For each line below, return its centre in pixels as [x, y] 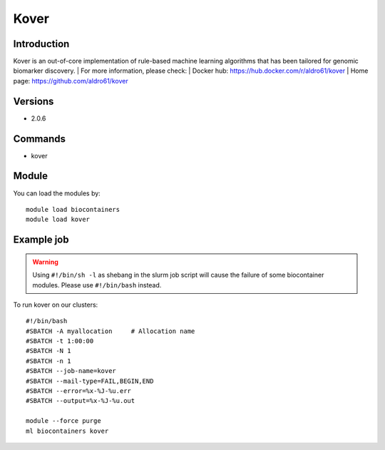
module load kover [58, 220]
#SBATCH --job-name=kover [71, 371]
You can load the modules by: [57, 193]
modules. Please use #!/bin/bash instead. [97, 285]
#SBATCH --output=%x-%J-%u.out [81, 401]
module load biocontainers [73, 209]
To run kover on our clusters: [56, 305]
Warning [45, 262]
